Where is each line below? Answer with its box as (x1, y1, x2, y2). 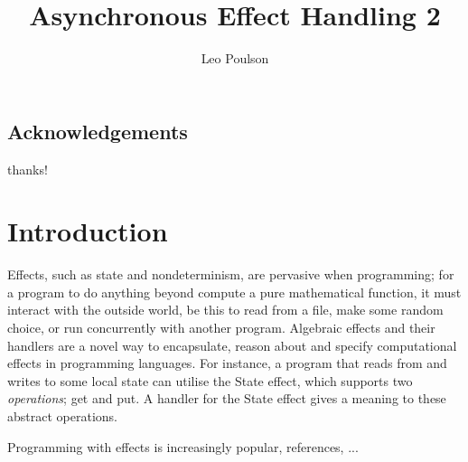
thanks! (7, 159, 48, 178)
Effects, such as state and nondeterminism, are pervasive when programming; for (7, 265, 454, 284)
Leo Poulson (201, 49, 269, 68)
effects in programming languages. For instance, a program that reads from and (7, 354, 447, 372)
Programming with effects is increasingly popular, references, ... (7, 437, 359, 456)
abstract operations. (7, 407, 117, 425)
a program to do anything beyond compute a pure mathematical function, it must (7, 282, 462, 301)
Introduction (7, 212, 168, 250)
